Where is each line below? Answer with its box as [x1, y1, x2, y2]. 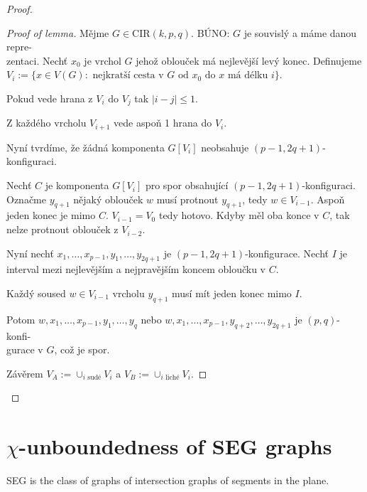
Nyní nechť [6, 245, 54, 260]
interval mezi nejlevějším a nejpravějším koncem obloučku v [6, 262, 265, 277]
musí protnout [156, 191, 219, 206]
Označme [6, 191, 46, 206]
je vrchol [84, 53, 121, 68]
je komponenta [45, 178, 109, 193]
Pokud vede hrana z [6, 90, 93, 105]
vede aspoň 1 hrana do [114, 115, 212, 130]
